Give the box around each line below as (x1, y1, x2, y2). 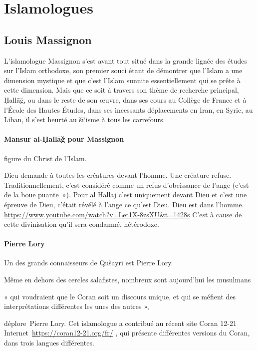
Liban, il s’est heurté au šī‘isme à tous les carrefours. (4, 114, 165, 125)
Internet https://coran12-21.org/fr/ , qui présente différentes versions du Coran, (4, 327, 250, 338)
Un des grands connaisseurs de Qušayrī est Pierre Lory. (4, 257, 173, 268)
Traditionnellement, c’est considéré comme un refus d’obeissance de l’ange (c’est (4, 179, 249, 190)
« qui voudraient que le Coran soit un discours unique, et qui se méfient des (4, 291, 236, 301)
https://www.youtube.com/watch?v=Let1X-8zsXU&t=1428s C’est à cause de (4, 209, 242, 219)
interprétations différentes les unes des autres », (4, 301, 149, 311)
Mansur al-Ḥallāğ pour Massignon (4, 134, 124, 144)
